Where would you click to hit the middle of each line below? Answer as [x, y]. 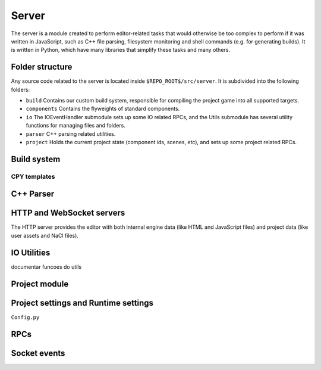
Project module [40, 284]
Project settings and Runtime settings [82, 303]
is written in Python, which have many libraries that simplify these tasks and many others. [121, 50]
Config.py [25, 317]
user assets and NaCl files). [45, 235]
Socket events [38, 353]
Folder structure [42, 67]
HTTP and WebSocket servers [68, 213]
